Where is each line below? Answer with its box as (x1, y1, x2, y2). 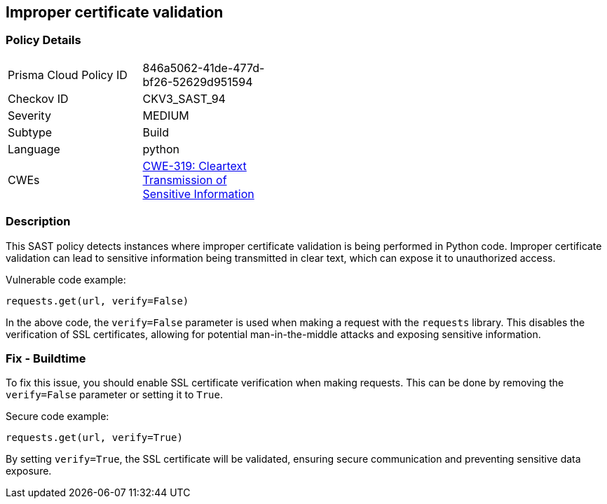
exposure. (6, 465, 52, 477)
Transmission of (142, 172, 227, 187)
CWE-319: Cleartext (142, 158, 247, 173)
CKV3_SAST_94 (142, 91, 226, 106)
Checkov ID (8, 91, 69, 106)
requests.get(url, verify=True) (6, 432, 183, 444)
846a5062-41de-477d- (142, 60, 265, 75)
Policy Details (6, 33, 81, 48)
